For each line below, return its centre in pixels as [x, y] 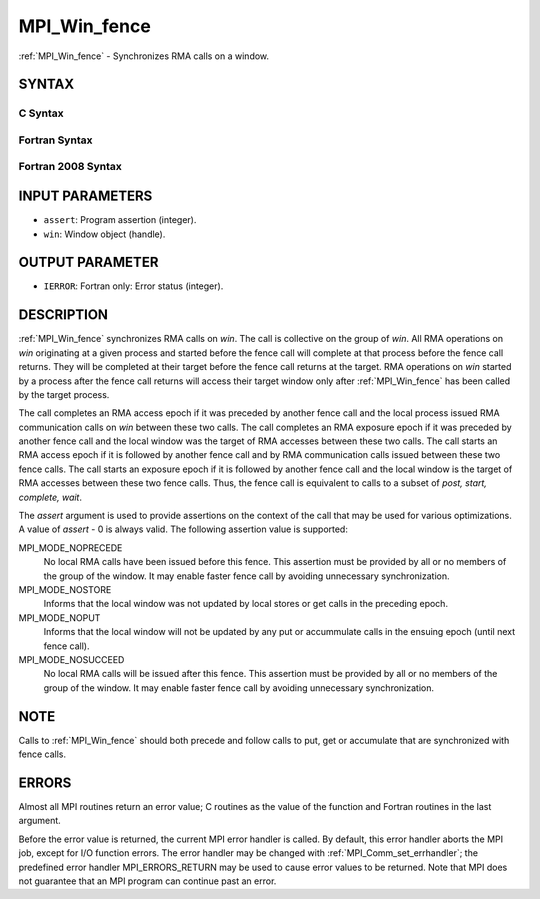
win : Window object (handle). [104, 234]
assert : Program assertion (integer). [120, 220]
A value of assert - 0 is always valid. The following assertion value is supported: [183, 529]
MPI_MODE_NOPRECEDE [70, 547]
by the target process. [64, 394]
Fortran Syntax [55, 140]
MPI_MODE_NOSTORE [65, 589]
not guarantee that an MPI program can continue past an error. [147, 881]
